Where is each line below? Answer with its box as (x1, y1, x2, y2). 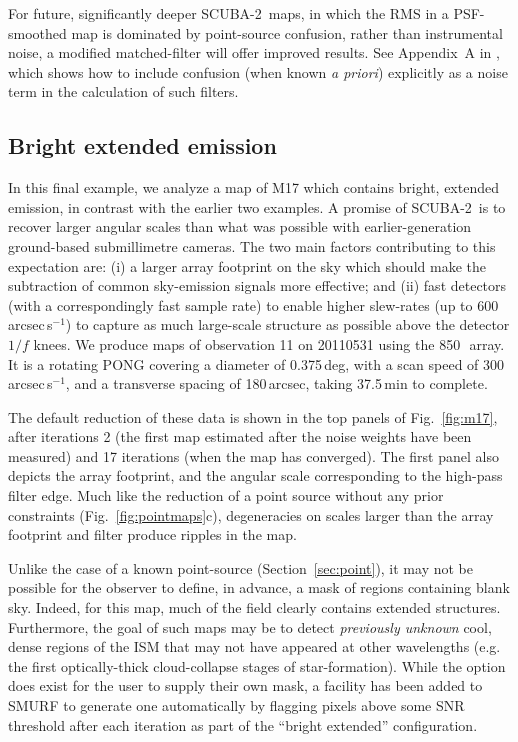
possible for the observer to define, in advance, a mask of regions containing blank (8, 577, 510, 598)
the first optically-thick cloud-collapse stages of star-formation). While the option (8, 655, 506, 676)
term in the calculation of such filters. (8, 81, 239, 102)
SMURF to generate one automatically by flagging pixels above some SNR (8, 695, 465, 716)
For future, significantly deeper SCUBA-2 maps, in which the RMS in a (8, 3, 449, 23)
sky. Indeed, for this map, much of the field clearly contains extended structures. (8, 597, 501, 618)
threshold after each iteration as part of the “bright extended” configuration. (8, 714, 478, 735)
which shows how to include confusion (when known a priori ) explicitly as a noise (8, 61, 508, 82)
